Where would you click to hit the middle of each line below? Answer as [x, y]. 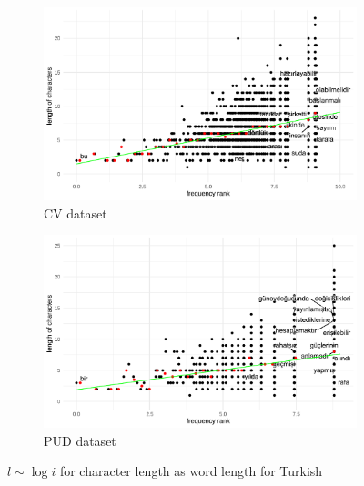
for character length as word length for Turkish [191, 471]
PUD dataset [80, 440]
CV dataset [76, 213]
